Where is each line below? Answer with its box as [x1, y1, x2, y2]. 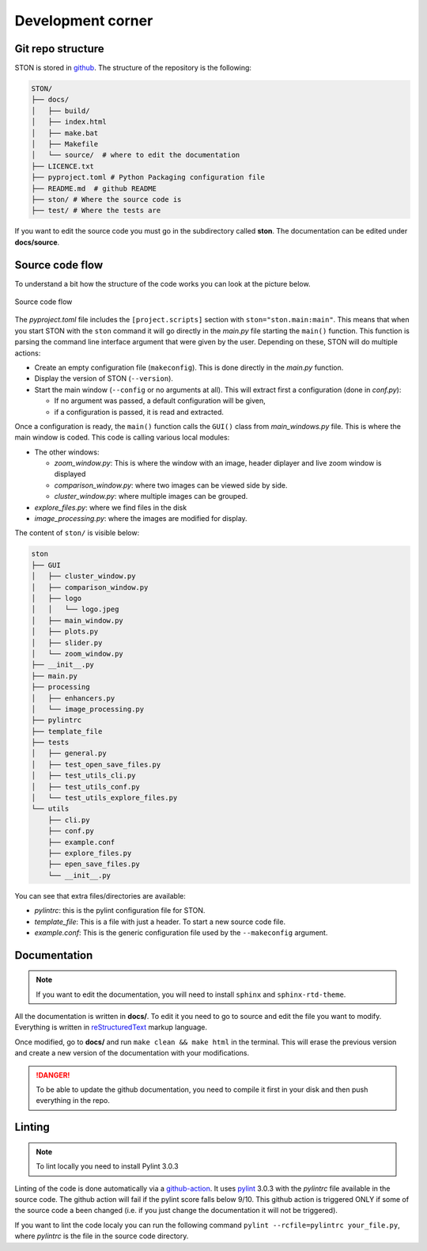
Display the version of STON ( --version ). [34, 374, 174, 383]
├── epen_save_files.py [47, 860, 140, 869]
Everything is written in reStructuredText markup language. [14, 1022, 208, 1032]
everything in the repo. [36, 1096, 111, 1105]
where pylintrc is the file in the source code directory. [14, 1231, 189, 1241]
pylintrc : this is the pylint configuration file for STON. [34, 906, 206, 915]
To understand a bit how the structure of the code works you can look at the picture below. [14, 279, 311, 288]
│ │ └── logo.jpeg [31, 605, 119, 614]
